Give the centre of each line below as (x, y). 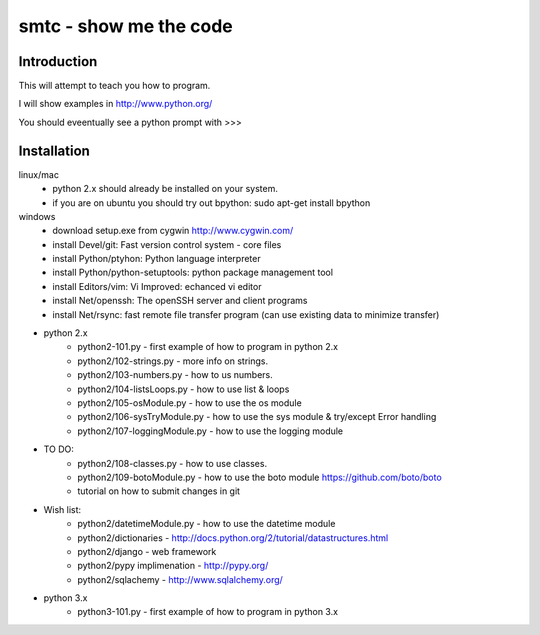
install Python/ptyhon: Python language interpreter (156, 259)
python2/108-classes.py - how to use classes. (172, 463)
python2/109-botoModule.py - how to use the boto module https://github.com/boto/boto (259, 477)
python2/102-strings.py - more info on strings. (173, 361)
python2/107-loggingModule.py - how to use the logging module (210, 431)
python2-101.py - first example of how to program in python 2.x (208, 347)
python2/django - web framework (147, 551)
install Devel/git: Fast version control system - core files (167, 244)
